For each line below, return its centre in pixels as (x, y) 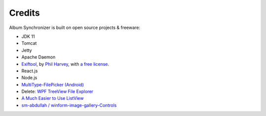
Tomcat (29, 43)
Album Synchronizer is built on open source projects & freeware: (75, 28)
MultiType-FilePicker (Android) (53, 85)
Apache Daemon (38, 57)
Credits (25, 13)
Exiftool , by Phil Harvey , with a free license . (65, 64)
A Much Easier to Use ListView (52, 98)
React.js (30, 71)
